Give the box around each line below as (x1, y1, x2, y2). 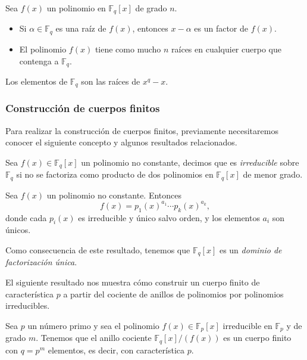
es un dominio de (219, 244, 282, 256)
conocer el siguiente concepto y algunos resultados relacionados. (5, 136, 237, 148)
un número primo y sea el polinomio (27, 319, 159, 331)
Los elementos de (5, 75, 68, 87)
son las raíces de (81, 75, 140, 87)
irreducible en (223, 319, 272, 331)
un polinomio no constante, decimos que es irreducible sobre (81, 156, 299, 168)
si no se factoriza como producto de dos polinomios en (16, 168, 214, 181)
